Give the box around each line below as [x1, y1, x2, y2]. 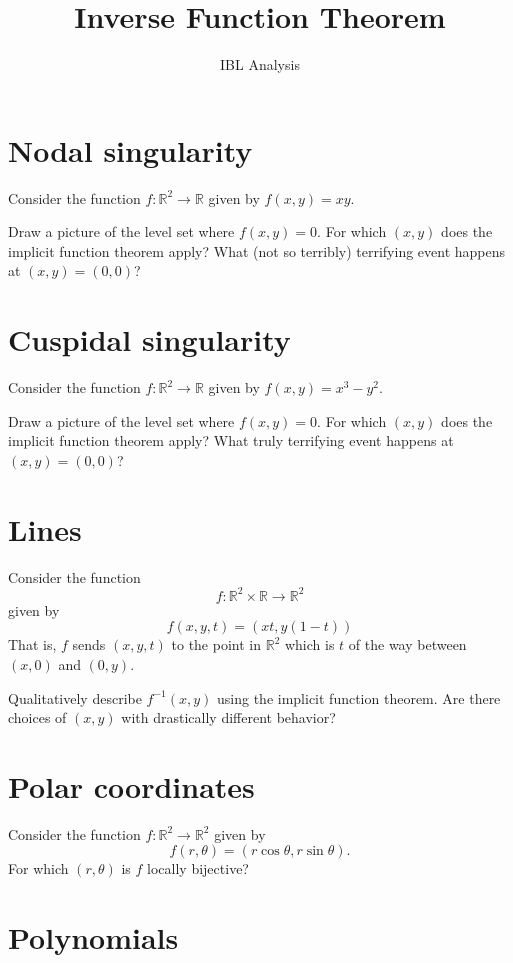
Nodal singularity [8, 129, 253, 170]
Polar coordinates [8, 765, 255, 806]
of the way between [348, 634, 467, 655]
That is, [8, 634, 57, 655]
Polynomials [8, 917, 179, 958]
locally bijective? [147, 858, 249, 879]
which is [284, 634, 335, 655]
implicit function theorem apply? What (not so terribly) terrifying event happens [8, 240, 506, 261]
